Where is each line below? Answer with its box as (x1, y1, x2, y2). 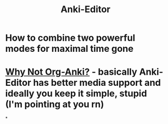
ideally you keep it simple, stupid (5, 88, 147, 100)
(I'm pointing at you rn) (5, 99, 104, 110)
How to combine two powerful (5, 32, 135, 44)
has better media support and (33, 77, 161, 88)
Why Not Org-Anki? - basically (5, 66, 137, 78)
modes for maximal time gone (5, 43, 134, 54)
